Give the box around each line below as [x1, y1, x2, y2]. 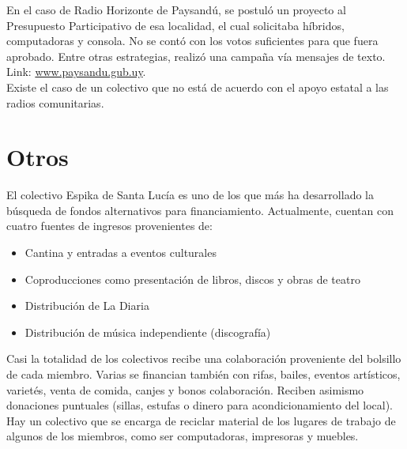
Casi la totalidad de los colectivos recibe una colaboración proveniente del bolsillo [6, 350, 401, 367]
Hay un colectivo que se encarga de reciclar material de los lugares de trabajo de [6, 412, 396, 428]
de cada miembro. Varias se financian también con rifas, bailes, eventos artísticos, [6, 366, 401, 383]
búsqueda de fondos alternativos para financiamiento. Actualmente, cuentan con [6, 202, 394, 218]
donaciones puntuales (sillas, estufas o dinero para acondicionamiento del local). [6, 397, 394, 413]
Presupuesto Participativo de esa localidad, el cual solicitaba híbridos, [6, 17, 345, 33]
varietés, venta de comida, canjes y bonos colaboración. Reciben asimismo [6, 381, 364, 398]
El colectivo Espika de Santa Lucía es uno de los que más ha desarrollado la [6, 187, 374, 203]
